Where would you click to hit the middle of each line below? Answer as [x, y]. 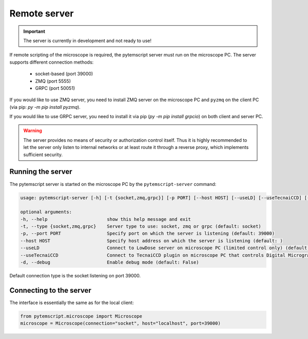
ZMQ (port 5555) [53, 81]
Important [34, 31]
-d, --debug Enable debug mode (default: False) [110, 262]
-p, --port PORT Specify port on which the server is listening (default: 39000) [147, 233]
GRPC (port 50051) [55, 88]
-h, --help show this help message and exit [105, 219]
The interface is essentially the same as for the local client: [72, 303]
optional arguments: [46, 212]
